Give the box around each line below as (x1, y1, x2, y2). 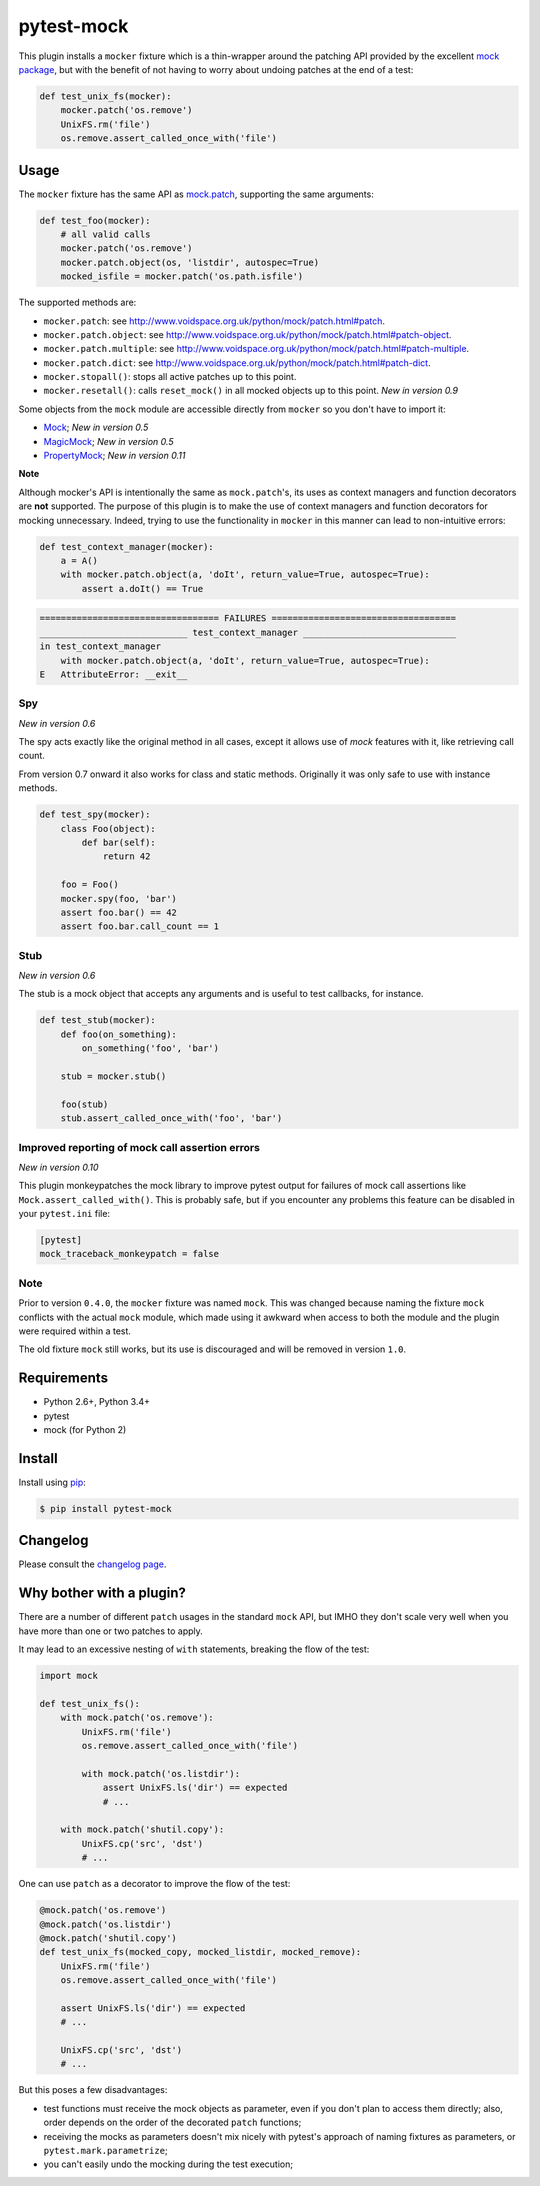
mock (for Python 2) (43, 1424, 127, 1436)
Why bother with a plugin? (18, 1585, 187, 1602)
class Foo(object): (60, 823, 157, 834)
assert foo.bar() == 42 (60, 906, 177, 918)
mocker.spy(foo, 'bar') (60, 893, 177, 904)
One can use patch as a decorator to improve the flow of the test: (18, 1878, 291, 1890)
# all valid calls (60, 228, 151, 240)
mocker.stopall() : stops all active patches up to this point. (43, 371, 297, 383)
